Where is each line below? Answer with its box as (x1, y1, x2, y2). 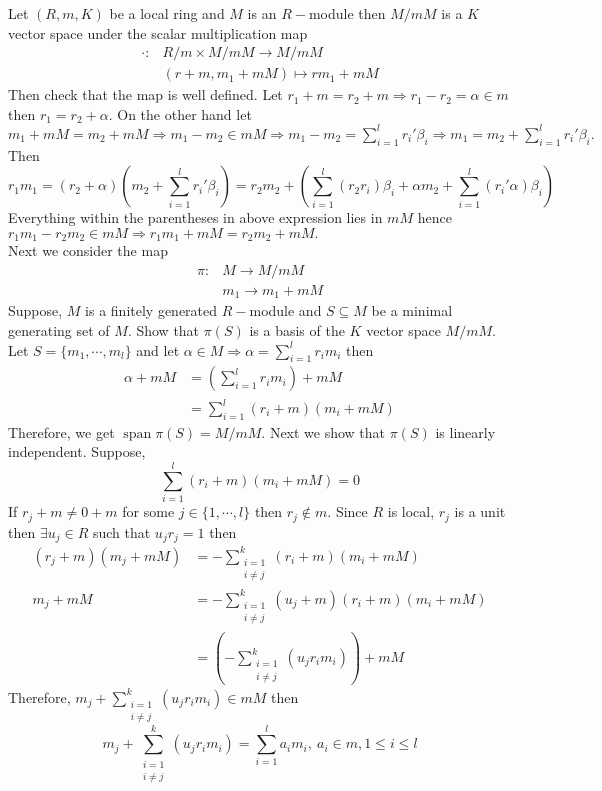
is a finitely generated (85, 300, 218, 321)
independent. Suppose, (8, 441, 146, 462)
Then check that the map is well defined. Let (8, 84, 283, 105)
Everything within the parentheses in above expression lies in (8, 207, 383, 228)
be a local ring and (109, 3, 225, 23)
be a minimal (371, 300, 453, 321)
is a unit (454, 501, 506, 522)
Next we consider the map (8, 240, 168, 261)
